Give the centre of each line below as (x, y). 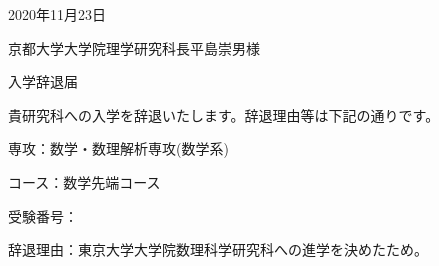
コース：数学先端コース (84, 181)
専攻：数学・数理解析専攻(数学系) (118, 148)
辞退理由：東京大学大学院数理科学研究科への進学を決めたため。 (218, 249)
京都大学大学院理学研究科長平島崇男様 (134, 47)
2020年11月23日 (57, 14)
